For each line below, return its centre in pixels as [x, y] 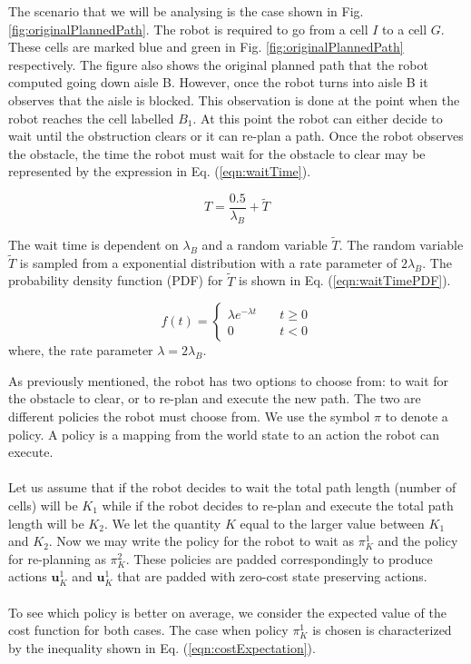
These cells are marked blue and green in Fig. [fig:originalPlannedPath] [206, 47]
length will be [46, 523]
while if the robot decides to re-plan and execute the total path [278, 505]
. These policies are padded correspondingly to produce [279, 558]
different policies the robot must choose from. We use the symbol [189, 416]
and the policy [418, 541]
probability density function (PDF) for [116, 280]
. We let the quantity [162, 523]
